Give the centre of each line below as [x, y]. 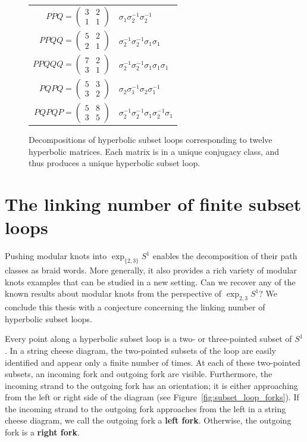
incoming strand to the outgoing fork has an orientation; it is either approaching [151, 385]
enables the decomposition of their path [225, 256]
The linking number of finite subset [153, 204]
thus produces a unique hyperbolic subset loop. [115, 163]
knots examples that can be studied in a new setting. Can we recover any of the [150, 281]
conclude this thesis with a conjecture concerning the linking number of [135, 307]
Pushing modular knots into [56, 256]
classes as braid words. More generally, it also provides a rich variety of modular [151, 270]
